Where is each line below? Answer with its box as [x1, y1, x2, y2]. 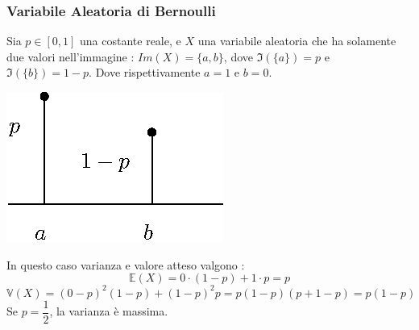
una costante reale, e [80, 32, 181, 49]
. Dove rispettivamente [89, 64, 201, 81]
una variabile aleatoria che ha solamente [197, 32, 396, 49]
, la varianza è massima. [49, 303, 168, 320]
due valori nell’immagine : [6, 48, 135, 65]
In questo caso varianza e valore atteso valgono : [6, 256, 245, 273]
